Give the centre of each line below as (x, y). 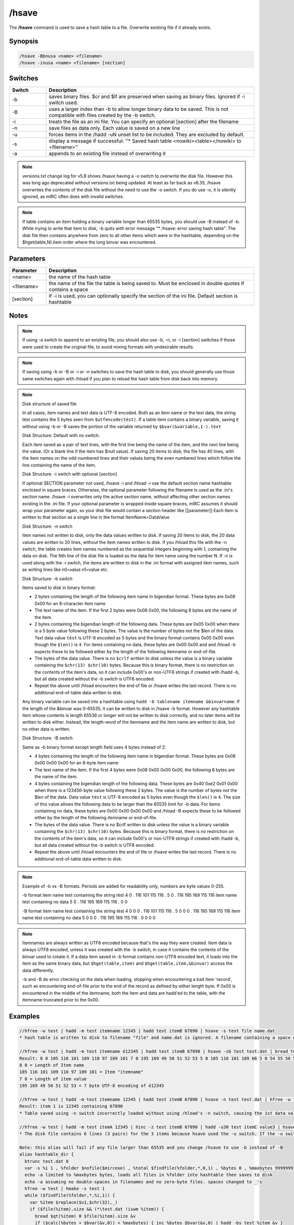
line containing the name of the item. (59, 465)
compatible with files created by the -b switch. (102, 115)
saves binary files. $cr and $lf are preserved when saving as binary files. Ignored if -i (147, 97)
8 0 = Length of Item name (52, 1065)
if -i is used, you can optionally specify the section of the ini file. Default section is (143, 295)
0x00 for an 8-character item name (70, 603)
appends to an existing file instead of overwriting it (107, 153)
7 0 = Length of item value (53, 1079)
